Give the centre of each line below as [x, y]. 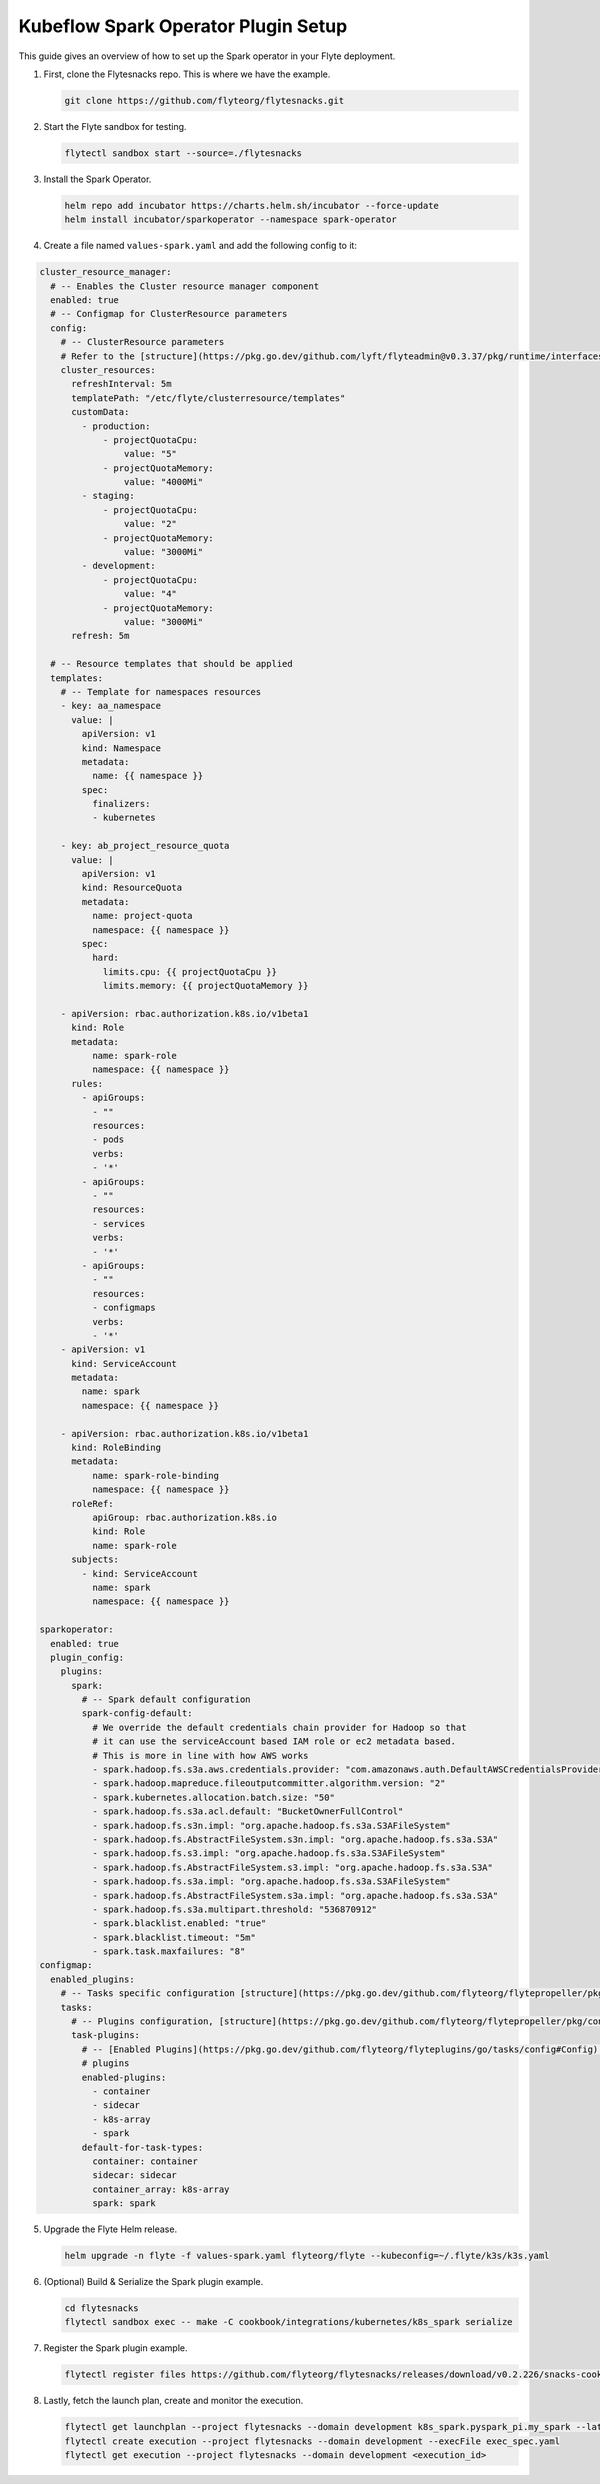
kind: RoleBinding [116, 1448]
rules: [87, 1083]
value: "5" [150, 454]
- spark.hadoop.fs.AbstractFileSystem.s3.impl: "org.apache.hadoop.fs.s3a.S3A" [292, 1867]
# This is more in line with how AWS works [200, 1755]
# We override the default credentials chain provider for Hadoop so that [279, 1727]
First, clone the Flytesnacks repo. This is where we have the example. [187, 74]
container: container [145, 2161]
